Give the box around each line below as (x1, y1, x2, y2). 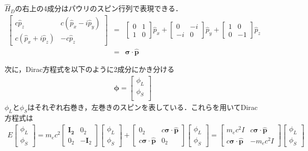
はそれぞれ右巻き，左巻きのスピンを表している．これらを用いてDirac (27, 102, 258, 112)
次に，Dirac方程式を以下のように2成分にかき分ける (5, 64, 175, 74)
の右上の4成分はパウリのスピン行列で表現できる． (15, 3, 183, 14)
